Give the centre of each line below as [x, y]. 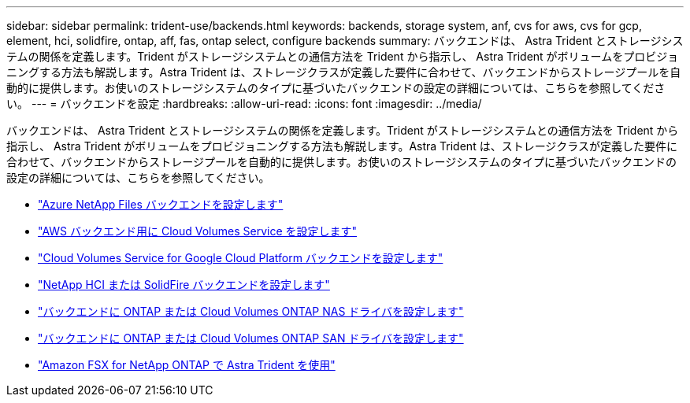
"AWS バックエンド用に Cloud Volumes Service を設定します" [198, 231]
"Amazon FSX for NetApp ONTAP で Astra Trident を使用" [187, 365]
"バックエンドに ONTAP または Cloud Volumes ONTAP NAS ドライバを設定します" [251, 311]
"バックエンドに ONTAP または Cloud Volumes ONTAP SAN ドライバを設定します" [251, 338]
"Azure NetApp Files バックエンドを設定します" [161, 204]
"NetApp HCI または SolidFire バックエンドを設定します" [184, 285]
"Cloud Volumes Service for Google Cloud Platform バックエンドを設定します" [241, 258]
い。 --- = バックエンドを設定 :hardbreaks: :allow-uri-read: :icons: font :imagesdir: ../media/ [244, 104]
